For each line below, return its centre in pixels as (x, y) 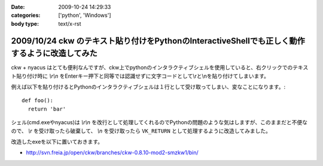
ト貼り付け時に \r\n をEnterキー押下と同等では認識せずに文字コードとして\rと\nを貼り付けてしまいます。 (140, 76)
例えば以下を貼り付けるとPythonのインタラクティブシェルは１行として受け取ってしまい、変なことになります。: (148, 87)
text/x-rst (70, 23)
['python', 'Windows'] (85, 16)
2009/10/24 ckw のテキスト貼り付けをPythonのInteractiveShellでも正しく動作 (158, 41)
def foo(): (38, 101)
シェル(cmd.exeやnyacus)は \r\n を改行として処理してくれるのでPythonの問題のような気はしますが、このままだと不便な (159, 122)
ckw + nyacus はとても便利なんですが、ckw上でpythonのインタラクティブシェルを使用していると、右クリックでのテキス (160, 67)
